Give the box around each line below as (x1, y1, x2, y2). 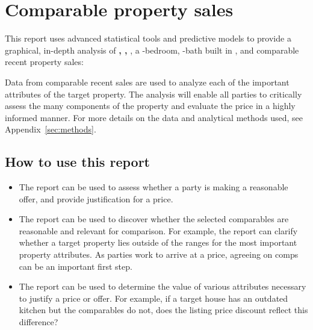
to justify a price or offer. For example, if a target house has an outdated (19, 291, 288, 304)
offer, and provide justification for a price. (19, 192, 173, 205)
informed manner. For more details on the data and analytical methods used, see (5, 111, 303, 123)
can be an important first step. (19, 260, 132, 272)
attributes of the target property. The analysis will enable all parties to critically (5, 87, 302, 100)
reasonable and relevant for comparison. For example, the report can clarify (19, 224, 298, 237)
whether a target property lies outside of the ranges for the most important (19, 236, 297, 249)
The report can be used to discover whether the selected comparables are (19, 213, 289, 225)
